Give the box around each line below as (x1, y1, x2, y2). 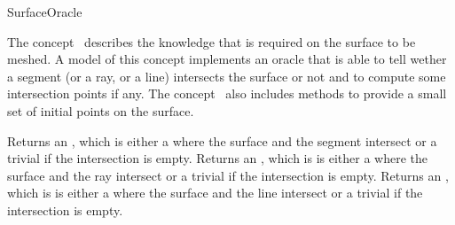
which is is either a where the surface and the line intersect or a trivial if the (7, 183, 423, 202)
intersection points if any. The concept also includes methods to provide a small (7, 84, 447, 103)
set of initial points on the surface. (7, 101, 194, 120)
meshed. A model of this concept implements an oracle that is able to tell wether (7, 50, 447, 68)
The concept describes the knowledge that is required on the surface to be (7, 32, 416, 50)
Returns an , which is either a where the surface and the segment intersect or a (7, 131, 437, 150)
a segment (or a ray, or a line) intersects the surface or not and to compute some (7, 66, 446, 85)
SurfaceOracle (7, 3, 82, 20)
